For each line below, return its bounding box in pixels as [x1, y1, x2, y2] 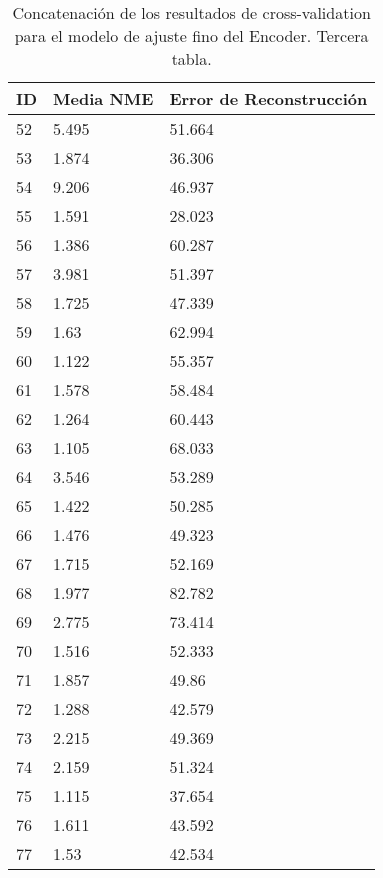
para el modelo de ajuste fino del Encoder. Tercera [14, 24, 369, 47]
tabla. [171, 47, 212, 70]
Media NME [53, 87, 154, 110]
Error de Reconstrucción [169, 87, 368, 110]
